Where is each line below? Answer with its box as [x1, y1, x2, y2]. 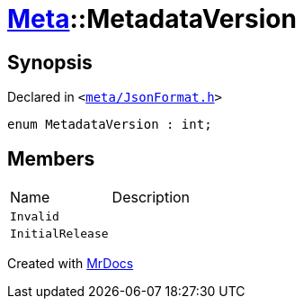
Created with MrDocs [7, 256, 134, 272]
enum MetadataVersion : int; [7, 117, 212, 132]
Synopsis [7, 50, 93, 74]
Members [7, 147, 95, 170]
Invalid [10, 210, 59, 224]
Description [111, 188, 191, 207]
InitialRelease [10, 227, 109, 241]
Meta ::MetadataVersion [7, 4, 297, 34]
